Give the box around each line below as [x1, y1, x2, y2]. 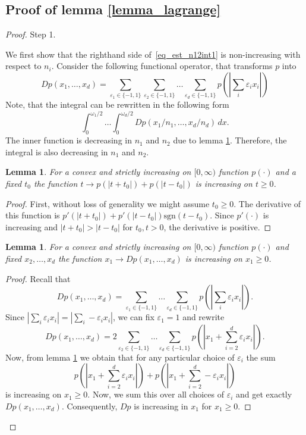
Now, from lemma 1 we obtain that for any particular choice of [5, 350, 235, 363]
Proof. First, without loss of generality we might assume [5, 197, 210, 209]
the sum [246, 350, 276, 363]
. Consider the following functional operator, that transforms [51, 60, 273, 72]
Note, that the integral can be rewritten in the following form [5, 98, 229, 111]
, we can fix [112, 311, 154, 323]
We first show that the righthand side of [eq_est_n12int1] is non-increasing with [5, 48, 301, 60]
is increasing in [134, 399, 188, 412]
